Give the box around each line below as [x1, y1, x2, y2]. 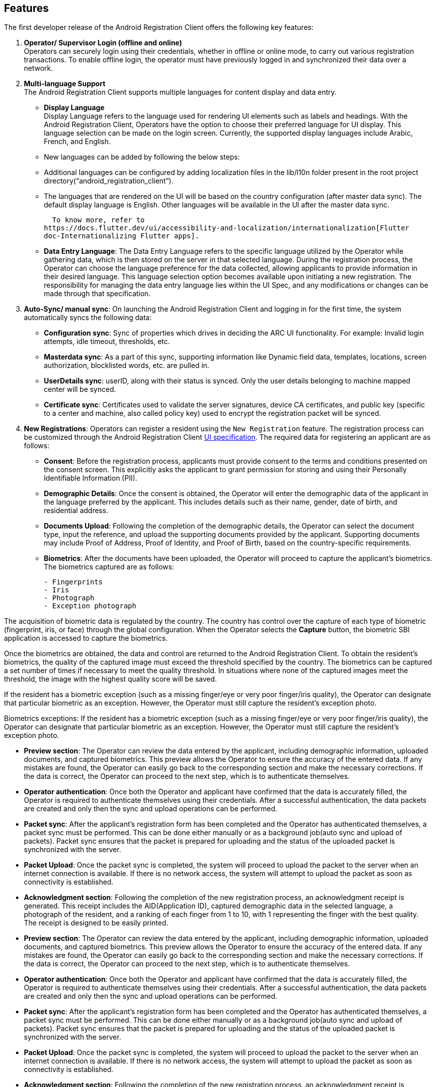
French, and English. [44, 137, 111, 146]
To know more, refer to [52, 216, 145, 224]
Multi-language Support [24, 79, 106, 88]
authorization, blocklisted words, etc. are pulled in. [44, 361, 209, 370]
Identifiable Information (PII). [44, 474, 138, 483]
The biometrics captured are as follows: [44, 562, 174, 571]
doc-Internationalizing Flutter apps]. [44, 232, 199, 240]
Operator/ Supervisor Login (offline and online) [24, 38, 182, 47]
